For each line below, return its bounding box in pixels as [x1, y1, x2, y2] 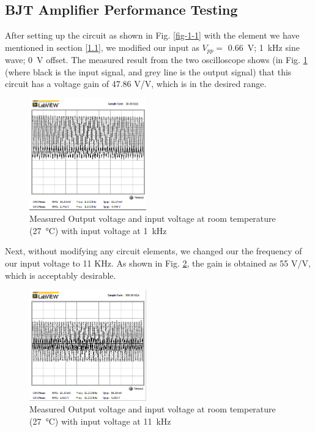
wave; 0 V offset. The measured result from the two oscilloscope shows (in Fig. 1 [5, 53, 308, 66]
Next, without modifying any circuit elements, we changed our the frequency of [5, 244, 302, 257]
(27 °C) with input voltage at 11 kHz [29, 414, 171, 427]
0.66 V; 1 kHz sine [228, 40, 300, 53]
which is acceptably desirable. [5, 268, 116, 281]
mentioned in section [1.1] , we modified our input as [5, 40, 199, 53]
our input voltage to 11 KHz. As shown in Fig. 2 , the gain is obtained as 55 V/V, [5, 257, 311, 269]
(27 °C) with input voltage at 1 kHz [29, 224, 167, 237]
